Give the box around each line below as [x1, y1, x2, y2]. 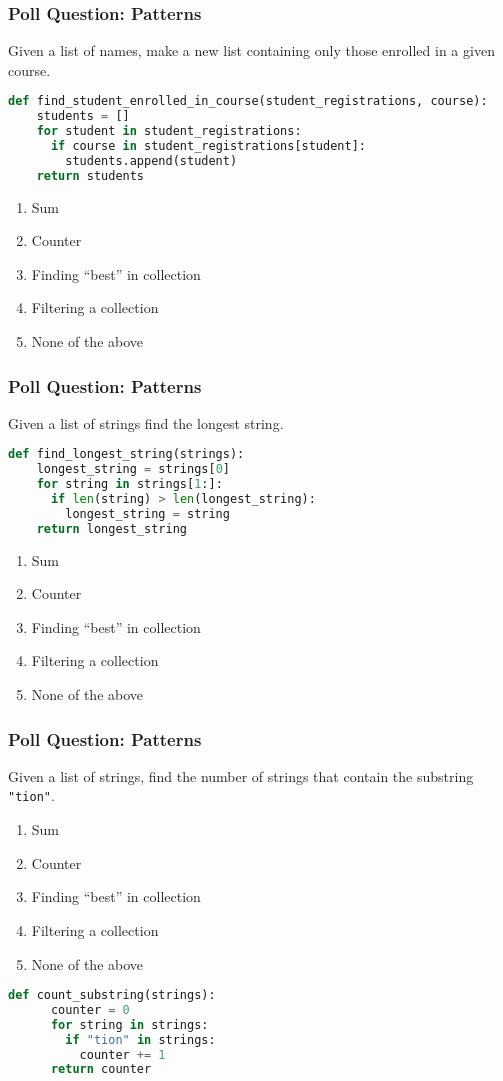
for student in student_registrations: [36, 124, 302, 139]
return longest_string [36, 521, 187, 536]
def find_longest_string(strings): [8, 447, 245, 462]
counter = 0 [50, 1002, 130, 1017]
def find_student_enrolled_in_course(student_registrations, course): [8, 94, 488, 109]
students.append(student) [65, 153, 238, 168]
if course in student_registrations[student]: [50, 139, 366, 154]
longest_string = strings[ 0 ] [36, 462, 230, 477]
